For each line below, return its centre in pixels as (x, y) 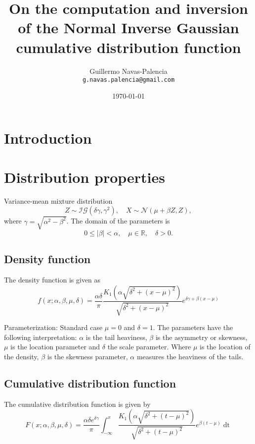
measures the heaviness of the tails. (190, 356)
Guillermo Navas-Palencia (128, 71)
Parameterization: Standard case (53, 327)
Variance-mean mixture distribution (58, 200)
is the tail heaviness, (116, 337)
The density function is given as (52, 279)
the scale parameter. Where (149, 347)
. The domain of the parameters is (118, 221)
